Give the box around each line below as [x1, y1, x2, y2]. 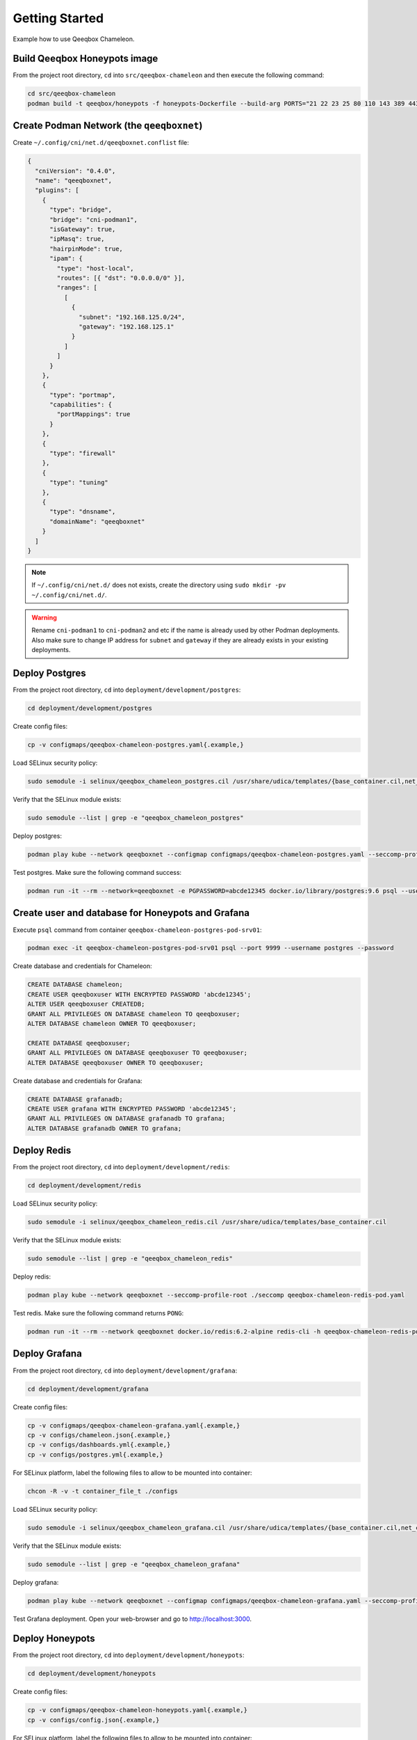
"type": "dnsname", [49, 508, 116, 516]
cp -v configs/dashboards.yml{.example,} [27, 1441, 171, 1449]
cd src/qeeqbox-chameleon [27, 90, 116, 97]
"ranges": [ [56, 284, 97, 292]
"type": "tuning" [49, 479, 109, 487]
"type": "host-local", [56, 264, 135, 272]
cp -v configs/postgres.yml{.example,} [27, 1450, 163, 1458]
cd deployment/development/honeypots [27, 1670, 156, 1677]
